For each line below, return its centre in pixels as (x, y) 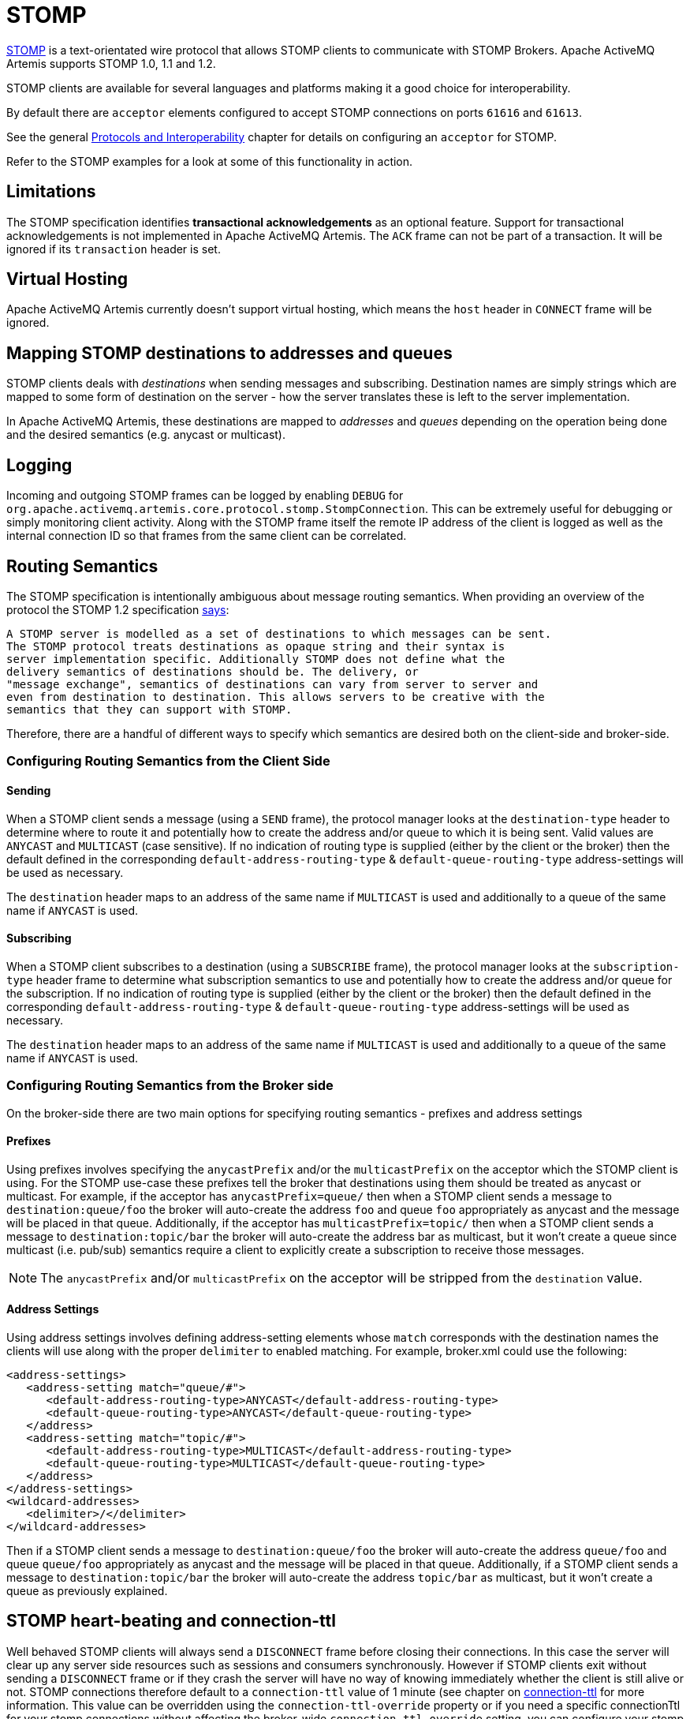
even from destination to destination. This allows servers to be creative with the (276, 697)
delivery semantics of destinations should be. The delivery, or (213, 671)
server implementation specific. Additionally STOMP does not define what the (256, 659)
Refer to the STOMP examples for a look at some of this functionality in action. (210, 161)
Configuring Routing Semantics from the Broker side (170, 1086)
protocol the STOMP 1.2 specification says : (118, 609)
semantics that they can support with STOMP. (149, 709)
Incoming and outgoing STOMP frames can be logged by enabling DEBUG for (205, 496)
